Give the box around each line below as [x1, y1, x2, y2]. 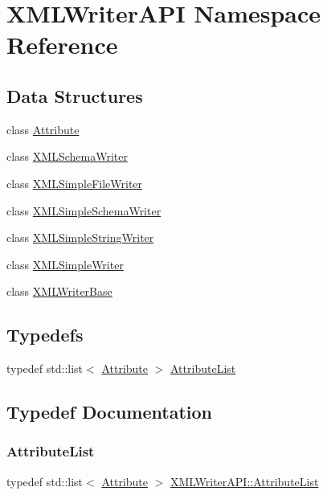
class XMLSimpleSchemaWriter [6, 202, 161, 219]
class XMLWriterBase [6, 283, 112, 300]
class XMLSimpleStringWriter [6, 229, 154, 246]
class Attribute [6, 121, 80, 137]
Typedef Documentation [6, 399, 212, 424]
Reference [6, 28, 118, 61]
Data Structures [6, 83, 143, 108]
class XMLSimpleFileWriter [6, 174, 143, 191]
